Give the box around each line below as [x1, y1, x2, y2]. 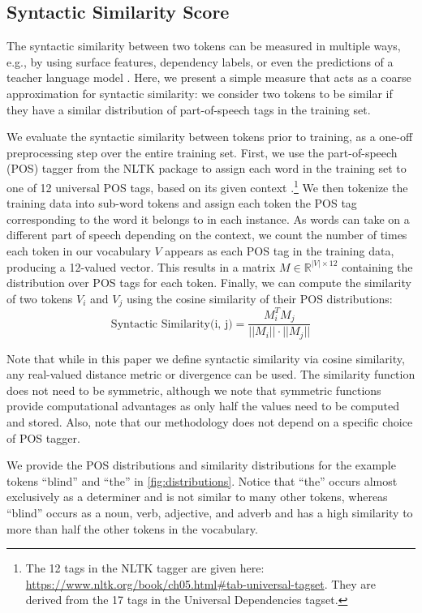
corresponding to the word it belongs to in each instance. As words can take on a [6, 210, 410, 227]
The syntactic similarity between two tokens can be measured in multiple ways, [6, 37, 401, 54]
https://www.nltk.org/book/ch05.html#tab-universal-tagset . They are [25, 575, 377, 592]
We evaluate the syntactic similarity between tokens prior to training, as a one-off [6, 128, 413, 145]
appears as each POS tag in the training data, [165, 242, 394, 259]
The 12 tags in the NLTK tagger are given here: [25, 559, 265, 577]
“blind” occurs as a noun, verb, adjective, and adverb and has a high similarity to [6, 504, 413, 521]
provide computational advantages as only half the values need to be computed [6, 397, 400, 414]
